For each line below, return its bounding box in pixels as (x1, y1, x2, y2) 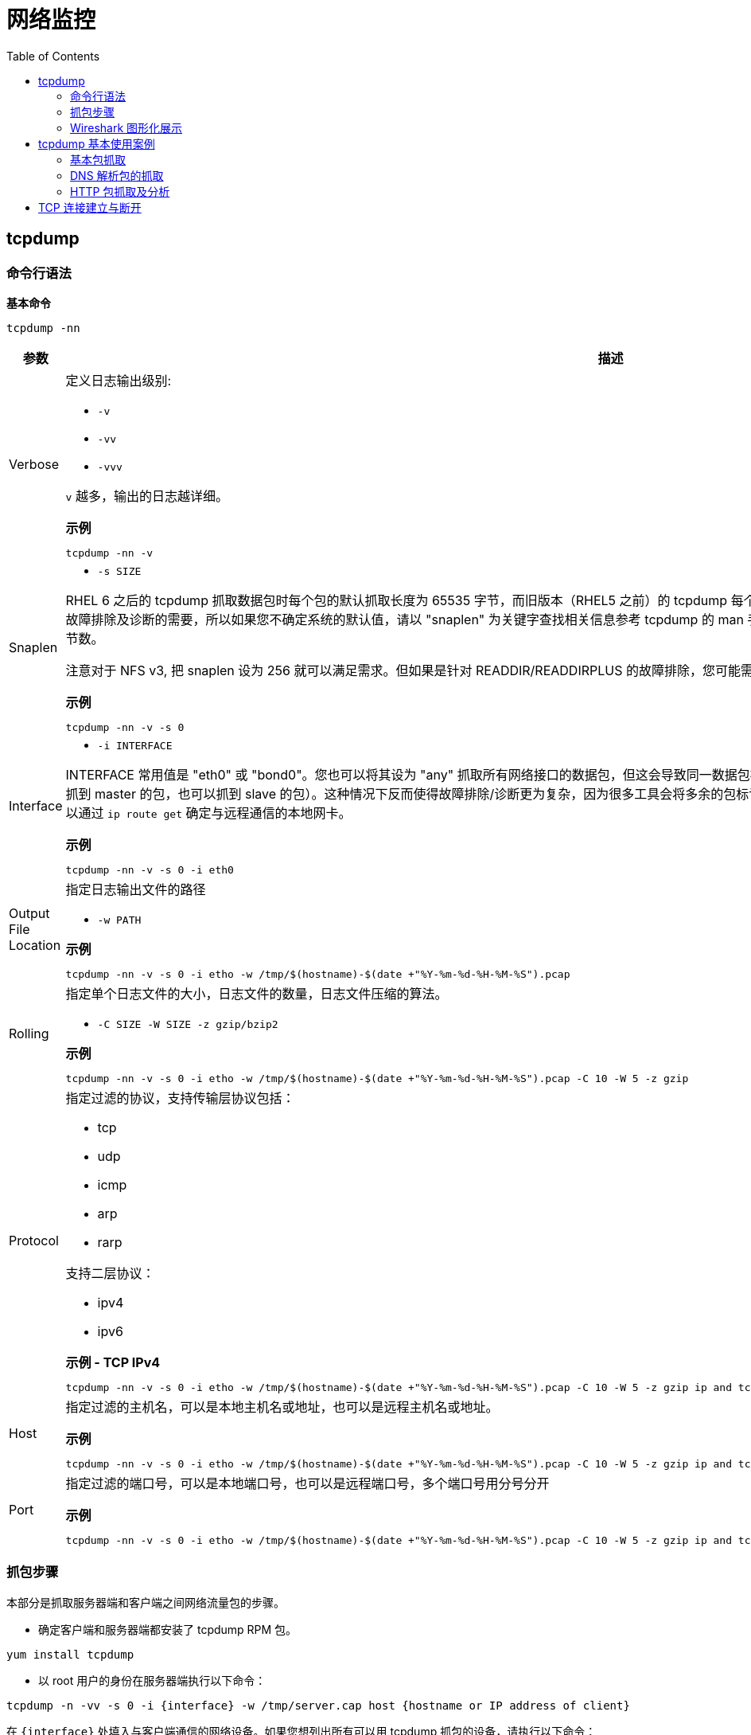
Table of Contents (6, 49, 100, 63)
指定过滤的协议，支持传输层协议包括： (65, 1089, 295, 1106)
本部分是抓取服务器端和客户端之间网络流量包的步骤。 (6, 1595, 285, 1609)
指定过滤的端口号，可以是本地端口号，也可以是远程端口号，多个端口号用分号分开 (65, 1475, 550, 1491)
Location (9, 937, 61, 954)
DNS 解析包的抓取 (70, 168, 164, 182)
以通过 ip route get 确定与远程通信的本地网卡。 (65, 804, 352, 821)
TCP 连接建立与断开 (38, 200, 142, 214)
